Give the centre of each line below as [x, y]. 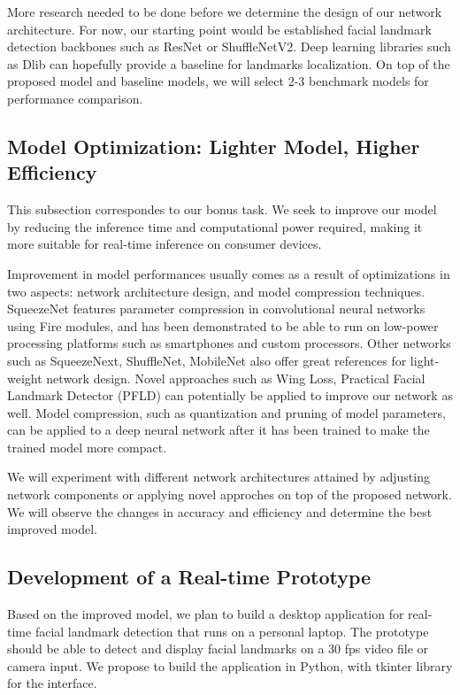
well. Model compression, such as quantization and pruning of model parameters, [227, 412]
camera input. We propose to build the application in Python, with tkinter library [230, 665]
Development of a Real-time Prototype [189, 577]
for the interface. [52, 683]
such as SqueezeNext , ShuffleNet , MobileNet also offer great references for [207, 360]
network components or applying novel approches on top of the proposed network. [230, 494]
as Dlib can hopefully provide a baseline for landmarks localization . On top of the [229, 63]
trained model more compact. [87, 447]
